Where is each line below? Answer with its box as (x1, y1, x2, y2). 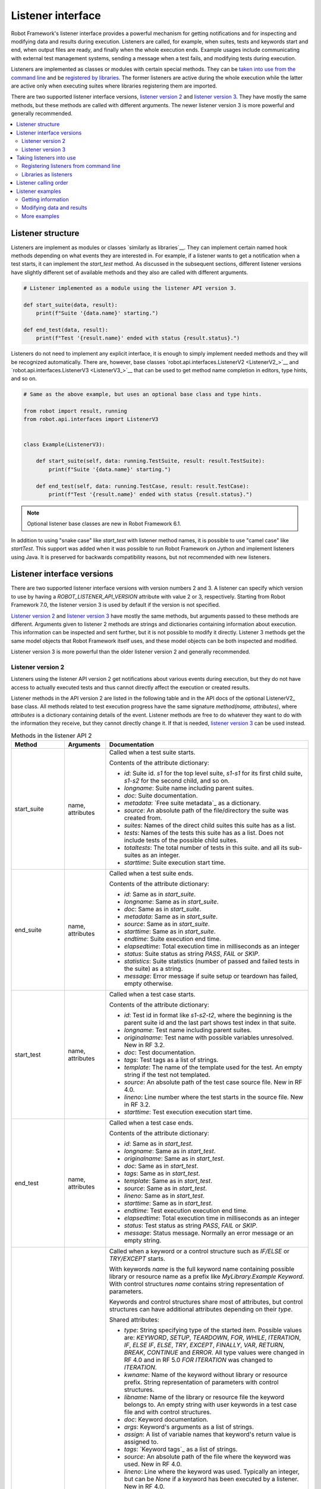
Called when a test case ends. (109, 1119, 194, 1127)
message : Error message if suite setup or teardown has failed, (124, 972, 298, 980)
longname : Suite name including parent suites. (124, 784, 254, 792)
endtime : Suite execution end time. (124, 935, 221, 943)
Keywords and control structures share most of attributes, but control (109, 1298, 303, 1306)
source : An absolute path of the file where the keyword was (124, 1453, 291, 1461)
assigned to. (124, 1438, 159, 1446)
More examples (21, 212, 59, 220)
